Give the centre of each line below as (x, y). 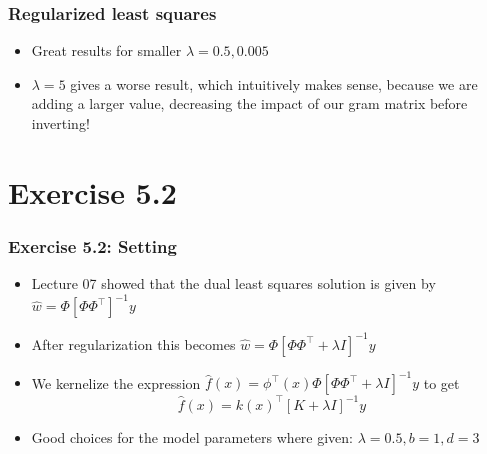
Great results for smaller (106, 50)
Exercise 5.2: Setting (92, 245)
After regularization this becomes (133, 343)
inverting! (60, 123)
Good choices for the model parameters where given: (192, 436)
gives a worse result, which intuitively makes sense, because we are (274, 83)
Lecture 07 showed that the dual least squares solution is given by (233, 283)
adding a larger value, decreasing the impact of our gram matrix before (249, 103)
